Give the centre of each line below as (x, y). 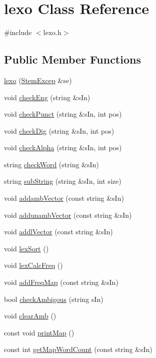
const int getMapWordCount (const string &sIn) (78, 349)
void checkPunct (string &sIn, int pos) (63, 114)
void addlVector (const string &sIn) (58, 232)
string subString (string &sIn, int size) (63, 181)
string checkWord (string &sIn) (51, 164)
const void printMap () (39, 332)
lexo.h (52, 32)
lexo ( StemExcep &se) (38, 80)
